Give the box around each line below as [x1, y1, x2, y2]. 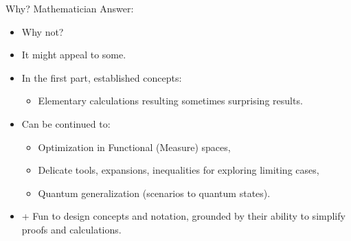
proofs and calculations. [21, 222, 122, 236]
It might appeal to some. [21, 47, 126, 62]
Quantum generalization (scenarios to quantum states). [38, 185, 271, 200]
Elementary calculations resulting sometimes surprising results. [38, 93, 303, 108]
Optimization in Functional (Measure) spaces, [38, 139, 231, 154]
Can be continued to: [21, 116, 111, 130]
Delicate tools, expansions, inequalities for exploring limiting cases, [38, 163, 319, 177]
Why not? [21, 24, 64, 38]
